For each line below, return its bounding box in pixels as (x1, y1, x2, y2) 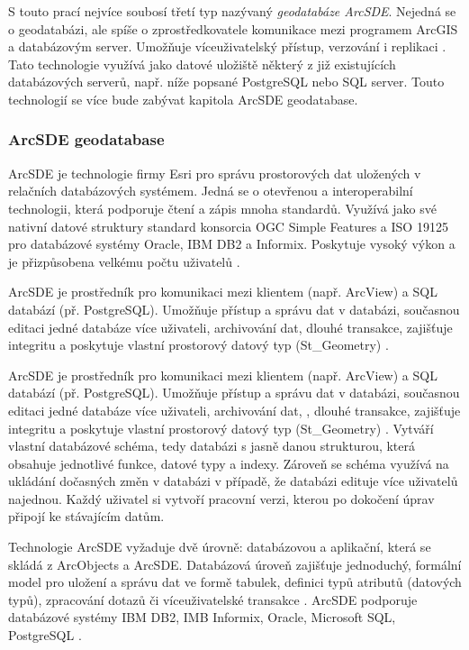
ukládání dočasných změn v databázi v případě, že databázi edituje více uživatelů (8, 471, 458, 490)
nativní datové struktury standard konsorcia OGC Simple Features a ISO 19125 (8, 216, 448, 235)
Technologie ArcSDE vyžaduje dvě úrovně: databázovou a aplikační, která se (8, 537, 431, 556)
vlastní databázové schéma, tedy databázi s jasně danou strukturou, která (8, 436, 416, 455)
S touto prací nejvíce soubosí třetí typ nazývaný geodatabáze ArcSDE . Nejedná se (8, 2, 456, 20)
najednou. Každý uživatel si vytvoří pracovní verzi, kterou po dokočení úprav (8, 489, 435, 508)
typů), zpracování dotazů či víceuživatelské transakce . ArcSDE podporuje (8, 590, 418, 609)
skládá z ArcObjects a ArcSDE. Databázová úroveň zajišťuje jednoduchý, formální (8, 554, 462, 573)
